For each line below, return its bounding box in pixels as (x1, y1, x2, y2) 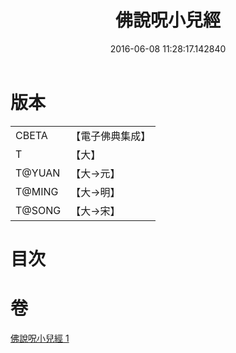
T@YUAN (15, 166, 61, 180)
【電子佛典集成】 (70, 129, 152, 143)
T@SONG (15, 203, 62, 217)
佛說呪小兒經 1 (10, 332, 70, 344)
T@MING (15, 184, 59, 198)
